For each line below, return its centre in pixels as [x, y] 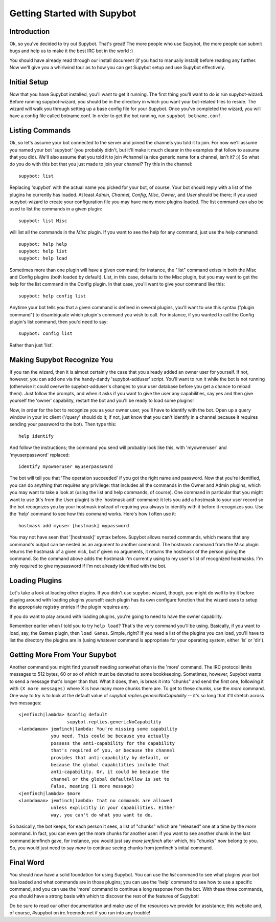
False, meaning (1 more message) [93, 786]
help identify [36, 436]
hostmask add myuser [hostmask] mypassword [74, 526]
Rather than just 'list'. [31, 345]
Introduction [30, 31]
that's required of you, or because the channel [113, 751]
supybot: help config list [52, 296]
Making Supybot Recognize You [61, 360]
